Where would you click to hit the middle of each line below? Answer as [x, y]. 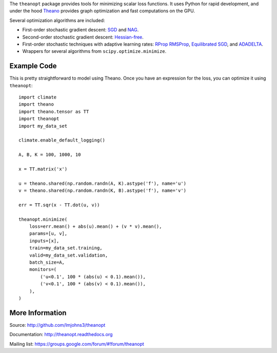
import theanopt [39, 119]
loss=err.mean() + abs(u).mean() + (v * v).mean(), [95, 227]
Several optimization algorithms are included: [57, 20]
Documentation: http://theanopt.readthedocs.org [61, 335]
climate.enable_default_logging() [62, 140]
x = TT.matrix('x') [43, 169]
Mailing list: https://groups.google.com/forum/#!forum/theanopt [77, 344]
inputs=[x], [44, 241]
